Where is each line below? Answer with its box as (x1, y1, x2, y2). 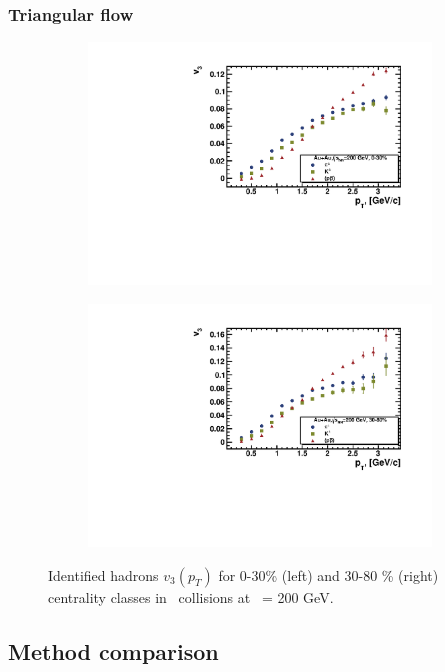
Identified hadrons (48, 564, 159, 585)
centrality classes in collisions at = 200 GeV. (48, 586, 334, 607)
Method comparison (8, 635, 219, 666)
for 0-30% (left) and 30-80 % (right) (218, 564, 439, 585)
